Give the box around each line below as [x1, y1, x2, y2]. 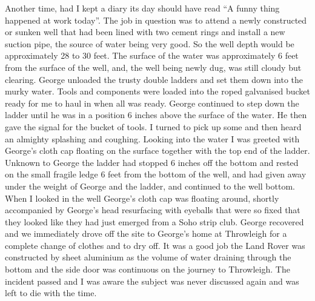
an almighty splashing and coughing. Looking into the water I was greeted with [5, 132, 300, 145]
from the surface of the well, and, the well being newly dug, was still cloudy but [5, 61, 302, 73]
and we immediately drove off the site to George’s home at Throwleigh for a [5, 227, 287, 240]
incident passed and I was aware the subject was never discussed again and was [5, 274, 299, 287]
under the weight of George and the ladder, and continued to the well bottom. [5, 179, 295, 192]
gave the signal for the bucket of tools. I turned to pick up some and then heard [5, 120, 302, 133]
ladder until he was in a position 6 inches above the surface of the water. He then [5, 108, 307, 121]
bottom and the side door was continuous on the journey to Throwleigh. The [5, 263, 290, 276]
